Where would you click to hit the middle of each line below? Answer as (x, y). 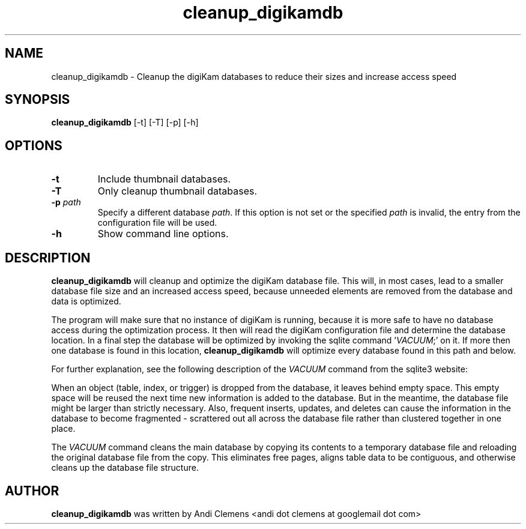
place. (63, 429)
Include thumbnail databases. (164, 179)
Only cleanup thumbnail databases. (177, 191)
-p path (66, 202)
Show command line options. (163, 234)
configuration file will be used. (157, 223)
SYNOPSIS (38, 100)
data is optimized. (86, 301)
